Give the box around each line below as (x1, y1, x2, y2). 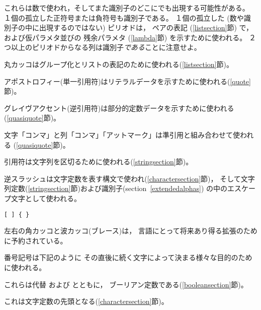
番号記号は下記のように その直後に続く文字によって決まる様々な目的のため (4, 252, 252, 263)
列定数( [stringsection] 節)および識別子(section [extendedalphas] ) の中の (4, 183, 228, 194)
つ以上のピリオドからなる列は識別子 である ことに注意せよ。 (4, 42, 201, 52)
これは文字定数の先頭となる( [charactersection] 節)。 (4, 296, 168, 306)
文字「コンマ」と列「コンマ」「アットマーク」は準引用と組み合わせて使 (4, 129, 240, 140)
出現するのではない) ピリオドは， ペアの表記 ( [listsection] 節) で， (39, 22, 253, 33)
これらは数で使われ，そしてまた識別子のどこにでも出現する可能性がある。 (4, 3, 249, 13)
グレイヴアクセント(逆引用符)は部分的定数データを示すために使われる (4, 102, 234, 113)
